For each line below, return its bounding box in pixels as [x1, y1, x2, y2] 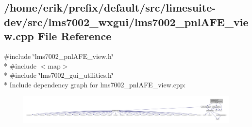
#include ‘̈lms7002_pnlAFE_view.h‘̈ [4, 51, 114, 61]
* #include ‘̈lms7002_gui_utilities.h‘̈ [4, 70, 114, 80]
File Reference [37, 28, 112, 43]
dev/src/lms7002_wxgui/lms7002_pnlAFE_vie [4, 14, 249, 29]
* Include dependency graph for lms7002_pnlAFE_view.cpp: [4, 79, 186, 89]
